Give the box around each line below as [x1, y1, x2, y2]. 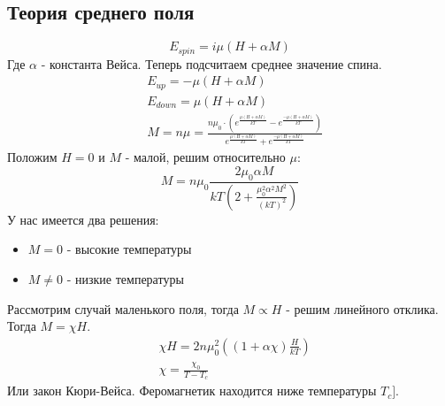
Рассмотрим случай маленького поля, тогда [7, 299, 239, 318]
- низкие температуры [66, 269, 184, 287]
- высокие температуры [66, 240, 192, 258]
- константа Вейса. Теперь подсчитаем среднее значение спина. [41, 54, 382, 73]
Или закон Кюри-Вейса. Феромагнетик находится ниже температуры [7, 381, 377, 400]
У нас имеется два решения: [7, 210, 159, 228]
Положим [7, 148, 58, 166]
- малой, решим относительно [125, 148, 286, 166]
